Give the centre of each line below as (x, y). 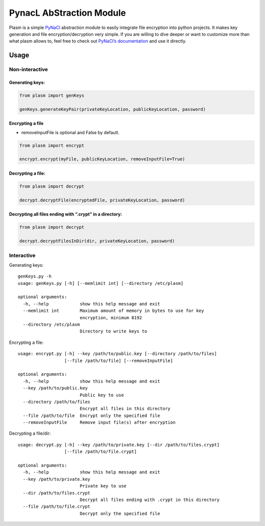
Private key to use (103, 486)
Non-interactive (28, 70)
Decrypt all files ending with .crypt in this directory (150, 499)
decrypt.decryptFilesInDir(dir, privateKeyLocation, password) (97, 241)
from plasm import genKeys (52, 95)
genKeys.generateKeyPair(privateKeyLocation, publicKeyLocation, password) (113, 109)
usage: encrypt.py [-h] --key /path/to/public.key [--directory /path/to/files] (118, 354)
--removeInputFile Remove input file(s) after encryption (99, 423)
